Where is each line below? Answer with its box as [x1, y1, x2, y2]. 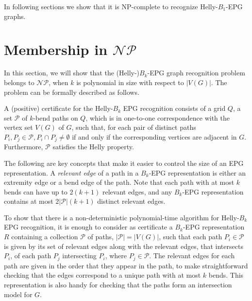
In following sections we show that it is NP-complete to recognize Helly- [4, 1, 218, 11]
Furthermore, [4, 142, 43, 152]
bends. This [208, 270, 244, 280]
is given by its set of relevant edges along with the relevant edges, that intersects [4, 241, 243, 251]
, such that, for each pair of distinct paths [71, 122, 196, 132]
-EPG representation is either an [149, 167, 246, 177]
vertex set [4, 122, 33, 132]
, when [49, 77, 68, 87]
